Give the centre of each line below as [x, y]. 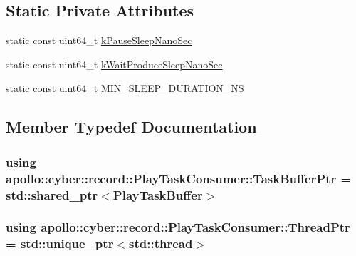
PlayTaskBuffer [158, 194]
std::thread [161, 244]
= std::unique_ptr [60, 244]
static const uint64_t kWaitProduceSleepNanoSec [114, 64]
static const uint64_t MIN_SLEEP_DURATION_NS [125, 88]
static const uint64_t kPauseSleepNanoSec [99, 40]
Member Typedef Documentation [131, 127]
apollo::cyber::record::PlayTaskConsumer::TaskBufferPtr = [179, 178]
